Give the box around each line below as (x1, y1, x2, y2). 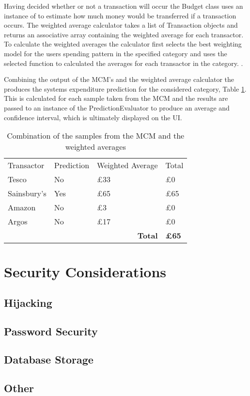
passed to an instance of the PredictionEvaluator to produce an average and (4, 102, 230, 112)
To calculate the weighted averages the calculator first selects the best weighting (4, 39, 242, 49)
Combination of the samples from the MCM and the (7, 130, 185, 142)
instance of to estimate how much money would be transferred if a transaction (4, 10, 236, 20)
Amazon (8, 202, 36, 213)
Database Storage (4, 352, 94, 367)
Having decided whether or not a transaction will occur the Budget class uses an (4, 1, 243, 11)
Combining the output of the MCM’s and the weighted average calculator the (4, 74, 234, 84)
